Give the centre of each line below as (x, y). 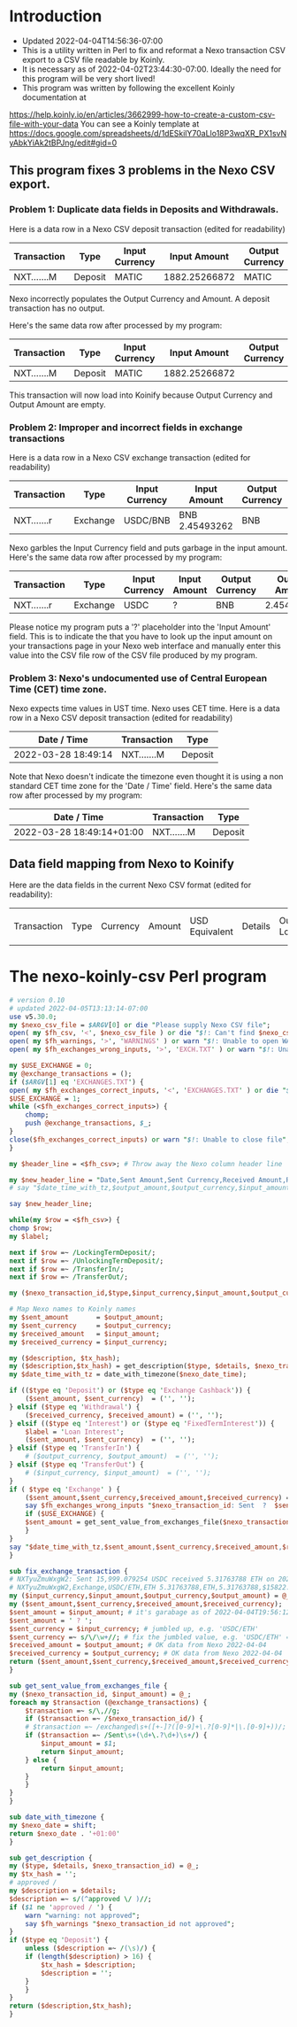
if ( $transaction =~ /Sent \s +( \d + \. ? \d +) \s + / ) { (116, 1736)
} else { (41, 1760)
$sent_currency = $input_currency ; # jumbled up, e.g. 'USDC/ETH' (134, 1629)
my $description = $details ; (63, 1891)
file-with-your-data (44, 124)
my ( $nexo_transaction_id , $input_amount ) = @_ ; (100, 1694)
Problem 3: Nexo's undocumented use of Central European (138, 677)
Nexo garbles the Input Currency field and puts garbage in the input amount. (148, 547)
